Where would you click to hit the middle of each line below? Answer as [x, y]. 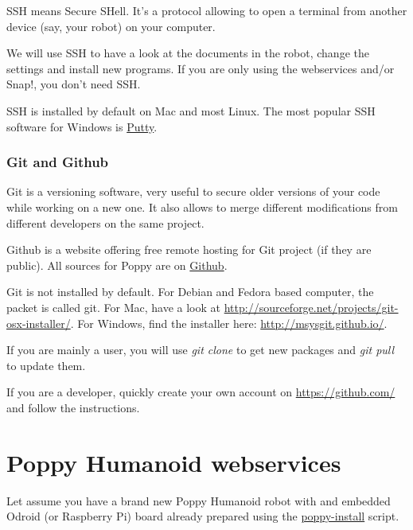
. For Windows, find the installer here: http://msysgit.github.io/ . [229, 323]
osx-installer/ [39, 323]
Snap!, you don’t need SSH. [74, 84]
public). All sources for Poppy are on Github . [117, 265]
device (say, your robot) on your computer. [111, 26]
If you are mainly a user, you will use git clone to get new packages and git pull [201, 350]
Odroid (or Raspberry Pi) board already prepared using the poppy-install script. [203, 516]
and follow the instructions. [73, 407]
